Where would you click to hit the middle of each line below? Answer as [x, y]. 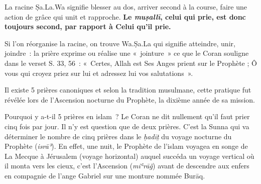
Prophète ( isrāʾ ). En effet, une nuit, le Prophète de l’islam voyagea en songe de [126, 146]
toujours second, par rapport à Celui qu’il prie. [88, 26]
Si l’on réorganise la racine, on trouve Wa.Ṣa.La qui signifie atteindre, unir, [120, 43]
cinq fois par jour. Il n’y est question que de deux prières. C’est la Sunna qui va [127, 126]
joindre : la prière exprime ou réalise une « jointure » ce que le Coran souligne [127, 53]
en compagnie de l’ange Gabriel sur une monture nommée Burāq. [105, 175]
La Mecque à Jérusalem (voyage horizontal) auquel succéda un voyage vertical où [129, 156]
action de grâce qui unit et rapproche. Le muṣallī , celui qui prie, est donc [125, 16]
